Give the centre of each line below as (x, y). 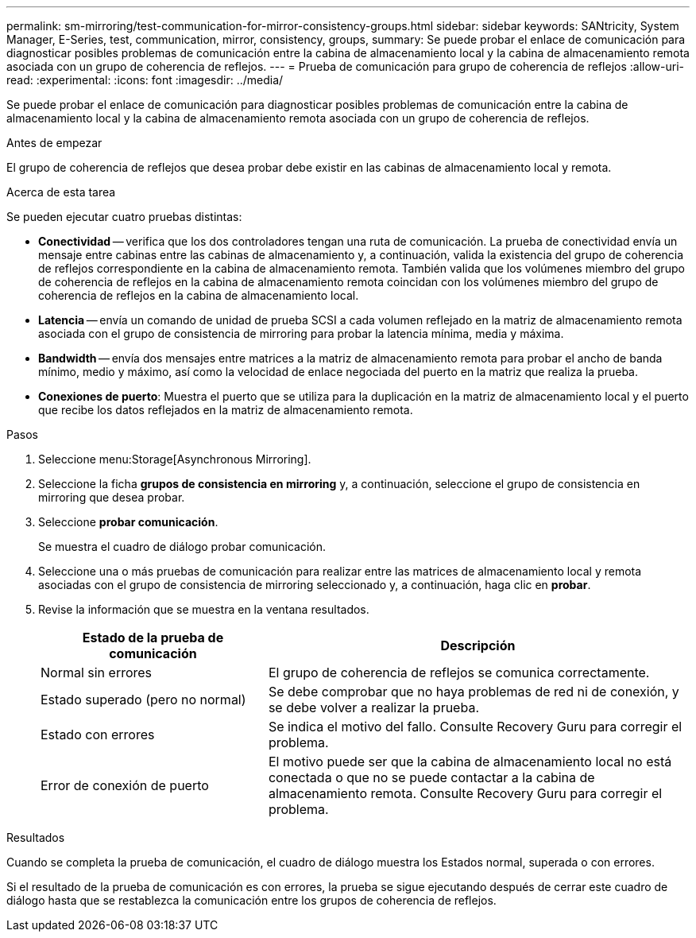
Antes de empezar (54, 143)
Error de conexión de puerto (125, 785)
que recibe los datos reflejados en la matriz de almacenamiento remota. (226, 410)
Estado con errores (98, 735)
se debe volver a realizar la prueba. (373, 707)
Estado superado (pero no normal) (143, 700)
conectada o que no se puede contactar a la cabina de (431, 777)
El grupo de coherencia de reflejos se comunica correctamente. (459, 672)
